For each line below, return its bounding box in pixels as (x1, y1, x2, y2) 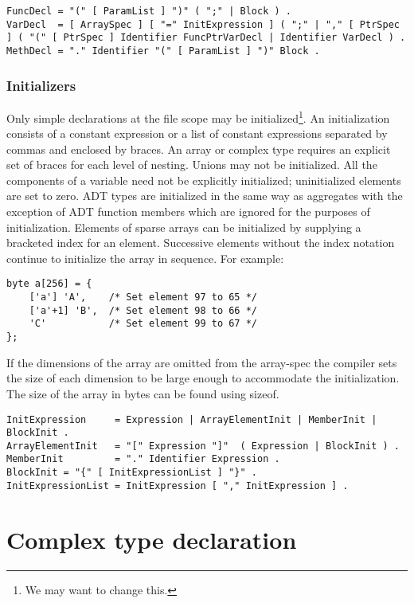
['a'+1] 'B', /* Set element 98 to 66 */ (29, 304, 257, 316)
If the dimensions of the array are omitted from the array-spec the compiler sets (6, 354, 397, 370)
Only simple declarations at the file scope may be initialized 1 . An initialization (6, 107, 390, 126)
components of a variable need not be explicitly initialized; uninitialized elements (6, 171, 401, 188)
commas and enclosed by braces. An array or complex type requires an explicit (6, 140, 391, 157)
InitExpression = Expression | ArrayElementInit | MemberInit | (6, 413, 377, 425)
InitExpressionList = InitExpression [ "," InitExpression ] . (6, 480, 349, 491)
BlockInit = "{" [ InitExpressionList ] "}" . (6, 467, 257, 479)
